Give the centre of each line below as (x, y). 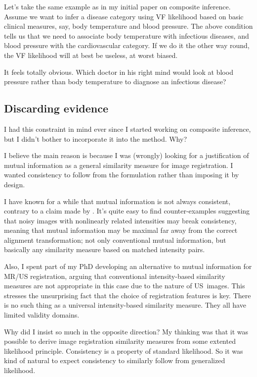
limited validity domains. (42, 315)
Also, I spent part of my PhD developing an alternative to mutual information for (128, 266)
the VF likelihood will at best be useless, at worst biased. (91, 55)
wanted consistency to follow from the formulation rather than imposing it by (122, 175)
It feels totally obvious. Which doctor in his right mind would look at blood (119, 72)
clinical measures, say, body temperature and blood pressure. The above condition (128, 26)
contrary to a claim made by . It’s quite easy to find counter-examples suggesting (127, 211)
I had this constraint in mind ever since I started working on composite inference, (128, 129)
